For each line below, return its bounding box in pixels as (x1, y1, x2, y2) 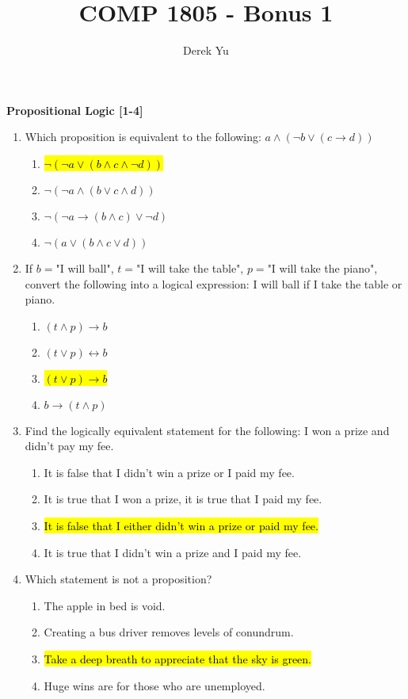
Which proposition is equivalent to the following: (25, 128, 261, 145)
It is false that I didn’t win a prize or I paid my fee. (44, 464, 295, 480)
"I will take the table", (135, 259, 244, 276)
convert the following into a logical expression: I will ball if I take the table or (25, 275, 402, 292)
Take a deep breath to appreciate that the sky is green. (44, 651, 312, 667)
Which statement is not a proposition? (25, 571, 212, 587)
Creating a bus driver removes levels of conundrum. (44, 624, 294, 640)
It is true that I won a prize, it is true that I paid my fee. (44, 491, 322, 507)
